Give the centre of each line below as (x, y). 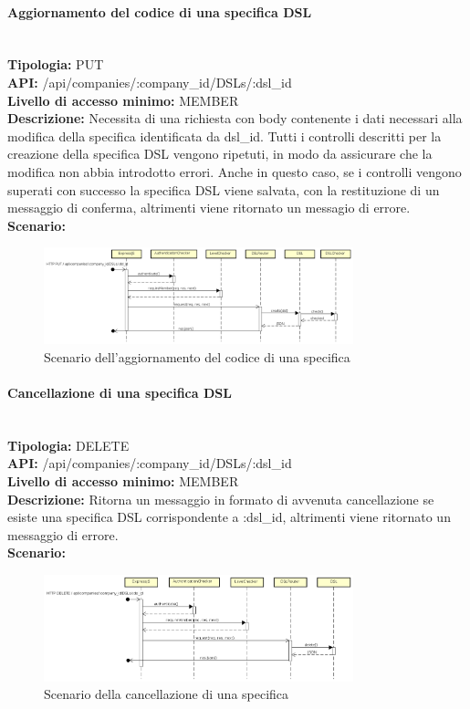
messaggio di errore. (63, 534)
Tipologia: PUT (56, 64)
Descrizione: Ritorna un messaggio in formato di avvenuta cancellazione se (221, 499)
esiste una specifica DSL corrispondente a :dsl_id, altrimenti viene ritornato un (229, 517)
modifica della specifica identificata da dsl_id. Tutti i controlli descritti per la (225, 136)
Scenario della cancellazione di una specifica (167, 694)
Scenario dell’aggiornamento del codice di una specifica (197, 356)
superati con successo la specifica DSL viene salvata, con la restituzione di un (224, 189)
